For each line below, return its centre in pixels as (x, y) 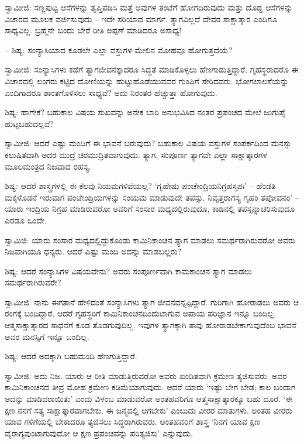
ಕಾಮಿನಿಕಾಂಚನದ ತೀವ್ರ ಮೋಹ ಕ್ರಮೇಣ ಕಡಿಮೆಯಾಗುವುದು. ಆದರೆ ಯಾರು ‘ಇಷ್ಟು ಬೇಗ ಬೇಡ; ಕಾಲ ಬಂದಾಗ (150, 387)
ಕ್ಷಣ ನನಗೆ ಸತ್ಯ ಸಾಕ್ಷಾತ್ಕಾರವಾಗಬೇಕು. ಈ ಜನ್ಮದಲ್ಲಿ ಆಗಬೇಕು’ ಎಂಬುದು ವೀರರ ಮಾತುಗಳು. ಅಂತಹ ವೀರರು (148, 410)
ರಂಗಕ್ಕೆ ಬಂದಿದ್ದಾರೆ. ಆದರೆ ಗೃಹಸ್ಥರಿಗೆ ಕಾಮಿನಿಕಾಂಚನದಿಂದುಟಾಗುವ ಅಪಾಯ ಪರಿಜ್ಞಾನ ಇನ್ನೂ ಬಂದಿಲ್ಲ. (141, 313)
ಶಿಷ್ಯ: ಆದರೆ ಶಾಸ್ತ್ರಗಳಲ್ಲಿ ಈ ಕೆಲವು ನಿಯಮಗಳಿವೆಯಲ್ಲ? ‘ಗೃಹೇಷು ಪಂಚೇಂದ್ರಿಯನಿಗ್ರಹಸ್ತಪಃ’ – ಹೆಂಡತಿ (140, 186)
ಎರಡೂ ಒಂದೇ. (26, 220)
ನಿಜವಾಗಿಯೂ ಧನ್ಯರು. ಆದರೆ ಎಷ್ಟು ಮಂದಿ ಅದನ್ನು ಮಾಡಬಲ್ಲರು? (93, 251)
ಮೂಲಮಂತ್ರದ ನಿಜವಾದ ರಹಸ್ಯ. (48, 166)
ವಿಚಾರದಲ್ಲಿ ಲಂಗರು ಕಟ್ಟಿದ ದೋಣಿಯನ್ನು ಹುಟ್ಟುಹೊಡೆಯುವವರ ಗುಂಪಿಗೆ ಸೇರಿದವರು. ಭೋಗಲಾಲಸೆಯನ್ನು (147, 80)
